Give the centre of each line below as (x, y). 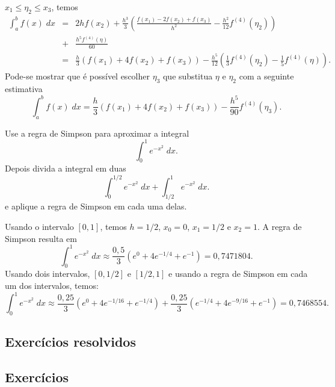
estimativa (24, 89)
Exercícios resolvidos (70, 342)
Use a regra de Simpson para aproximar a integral (97, 133)
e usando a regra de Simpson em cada (238, 274)
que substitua (188, 76)
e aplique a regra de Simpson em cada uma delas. (96, 206)
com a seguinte (266, 76)
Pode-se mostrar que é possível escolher (77, 76)
